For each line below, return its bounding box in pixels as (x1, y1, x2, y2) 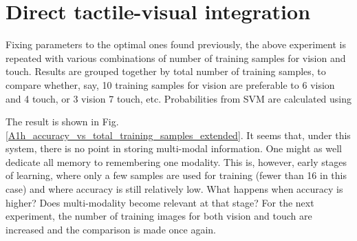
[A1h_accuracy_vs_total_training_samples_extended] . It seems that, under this (6, 127, 351, 142)
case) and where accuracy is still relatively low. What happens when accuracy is (6, 182, 343, 196)
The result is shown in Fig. (6, 114, 119, 129)
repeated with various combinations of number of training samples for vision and (6, 50, 346, 65)
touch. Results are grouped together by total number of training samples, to (6, 64, 326, 78)
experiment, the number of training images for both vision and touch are (6, 209, 312, 223)
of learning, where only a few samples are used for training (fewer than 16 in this (6, 168, 347, 182)
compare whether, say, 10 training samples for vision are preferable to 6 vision (6, 77, 335, 92)
